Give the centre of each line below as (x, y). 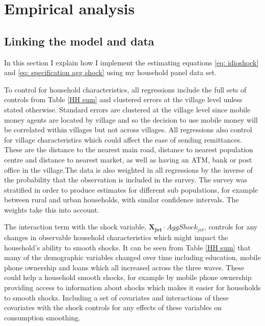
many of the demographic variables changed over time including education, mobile (132, 257)
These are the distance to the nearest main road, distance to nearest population (129, 149)
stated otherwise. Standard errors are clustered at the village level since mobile (127, 109)
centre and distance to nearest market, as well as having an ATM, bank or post (128, 159)
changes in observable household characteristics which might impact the (116, 237)
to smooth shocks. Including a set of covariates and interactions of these (116, 297)
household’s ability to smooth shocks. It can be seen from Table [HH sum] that (127, 247)
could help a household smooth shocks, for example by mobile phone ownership (128, 277)
